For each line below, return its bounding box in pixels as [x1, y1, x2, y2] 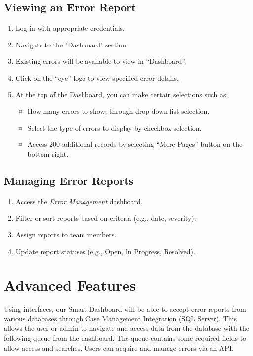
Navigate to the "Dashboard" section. [15, 39, 128, 49]
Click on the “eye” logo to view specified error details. [15, 72, 179, 83]
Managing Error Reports [4, 173, 134, 188]
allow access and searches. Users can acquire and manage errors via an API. [4, 342, 234, 353]
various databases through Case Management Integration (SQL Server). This [4, 313, 237, 323]
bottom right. [27, 148, 69, 159]
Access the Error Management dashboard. [15, 196, 143, 206]
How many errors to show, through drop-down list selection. [27, 106, 210, 116]
